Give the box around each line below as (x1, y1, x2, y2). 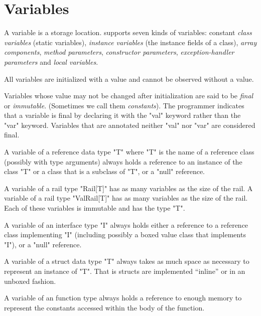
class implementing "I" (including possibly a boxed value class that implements (4, 229, 246, 240)
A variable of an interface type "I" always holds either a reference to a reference (4, 219, 248, 230)
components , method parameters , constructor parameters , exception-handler (4, 47, 234, 57)
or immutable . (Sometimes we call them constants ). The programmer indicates (4, 100, 244, 110)
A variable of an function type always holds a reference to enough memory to (4, 292, 242, 303)
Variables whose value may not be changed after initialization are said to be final (4, 90, 253, 101)
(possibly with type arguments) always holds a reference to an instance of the (4, 156, 242, 167)
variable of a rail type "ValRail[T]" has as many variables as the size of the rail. (4, 193, 248, 203)
